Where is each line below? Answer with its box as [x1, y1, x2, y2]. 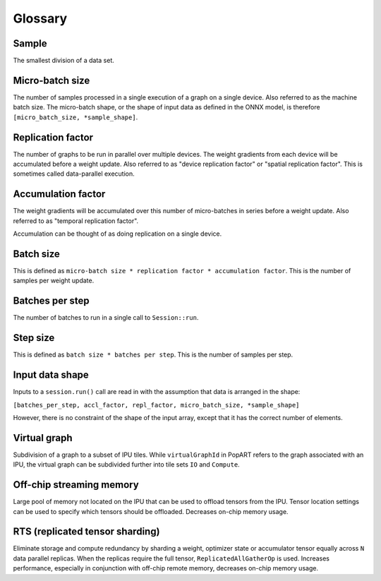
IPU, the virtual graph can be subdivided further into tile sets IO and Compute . [13, 460, 240, 469]
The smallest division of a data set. [13, 56, 114, 65]
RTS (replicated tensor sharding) [13, 526, 160, 538]
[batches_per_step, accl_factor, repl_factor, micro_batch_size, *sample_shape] [13, 401, 300, 409]
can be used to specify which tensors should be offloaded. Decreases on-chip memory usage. [13, 507, 289, 515]
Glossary [13, 11, 68, 26]
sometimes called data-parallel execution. [13, 169, 135, 178]
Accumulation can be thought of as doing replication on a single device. [13, 229, 222, 238]
